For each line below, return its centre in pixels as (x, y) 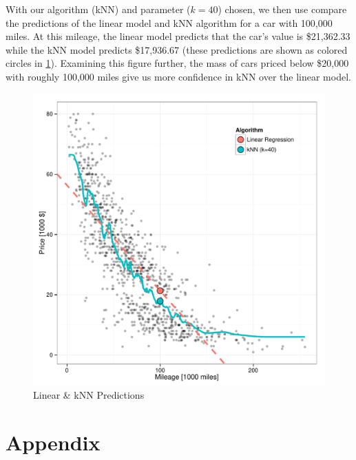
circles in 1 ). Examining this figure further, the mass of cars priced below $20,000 (177, 63)
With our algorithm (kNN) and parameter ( (98, 9)
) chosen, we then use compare (282, 9)
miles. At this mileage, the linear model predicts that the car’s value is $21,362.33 (178, 36)
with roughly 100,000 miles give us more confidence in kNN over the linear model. (178, 76)
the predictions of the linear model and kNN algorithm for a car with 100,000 (169, 22)
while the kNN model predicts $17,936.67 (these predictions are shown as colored (177, 49)
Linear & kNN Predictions (89, 395)
